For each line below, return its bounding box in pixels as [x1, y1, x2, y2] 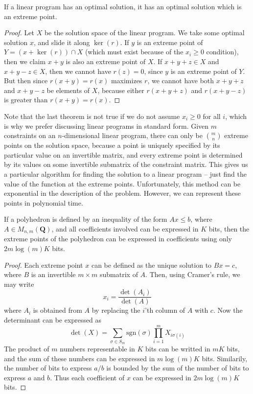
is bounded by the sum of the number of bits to [106, 363, 249, 373]
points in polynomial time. [4, 197, 83, 208]
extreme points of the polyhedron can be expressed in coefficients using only [4, 233, 232, 244]
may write [4, 278, 34, 289]
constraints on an [4, 130, 56, 140]
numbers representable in [60, 344, 135, 354]
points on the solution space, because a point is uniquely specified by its [4, 140, 220, 150]
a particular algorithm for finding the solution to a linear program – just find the [4, 168, 247, 179]
